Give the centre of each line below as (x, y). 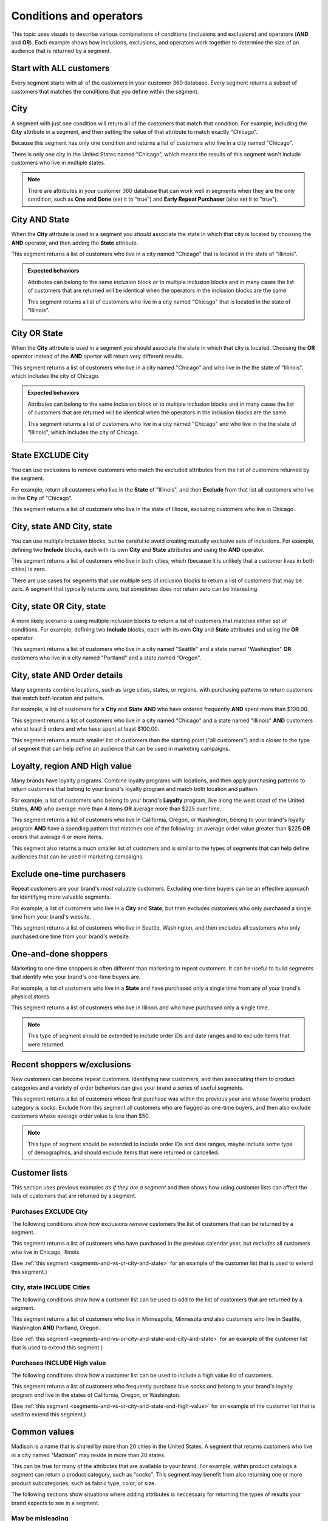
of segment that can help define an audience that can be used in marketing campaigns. (121, 748)
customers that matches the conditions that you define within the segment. (105, 91)
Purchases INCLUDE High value (59, 1363)
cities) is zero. (29, 569)
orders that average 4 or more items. (57, 837)
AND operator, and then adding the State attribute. (75, 243)
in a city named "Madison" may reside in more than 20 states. (88, 1455)
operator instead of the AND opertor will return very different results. (97, 357)
